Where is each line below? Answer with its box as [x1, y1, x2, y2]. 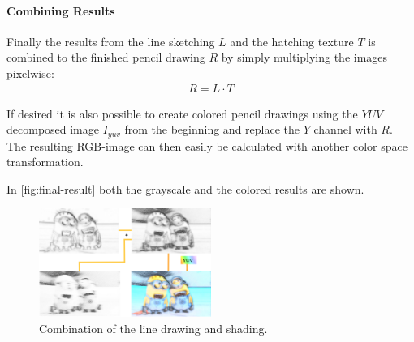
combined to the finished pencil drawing [6, 49, 205, 66]
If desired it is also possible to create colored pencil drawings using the [6, 105, 358, 122]
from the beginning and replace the [124, 121, 300, 138]
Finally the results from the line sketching [6, 32, 215, 49]
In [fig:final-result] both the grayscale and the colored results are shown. [6, 180, 364, 197]
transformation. [6, 153, 84, 170]
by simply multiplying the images [221, 49, 388, 66]
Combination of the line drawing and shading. [39, 319, 268, 336]
